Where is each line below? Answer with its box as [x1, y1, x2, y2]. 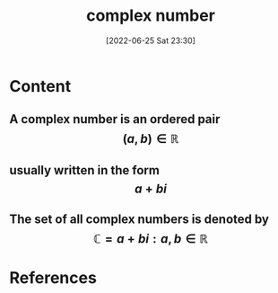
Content [9, 75, 72, 96]
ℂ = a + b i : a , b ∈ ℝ [93, 231, 208, 247]
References [9, 268, 97, 289]
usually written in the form [9, 163, 160, 178]
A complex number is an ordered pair [9, 111, 221, 127]
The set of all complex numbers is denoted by [9, 212, 270, 227]
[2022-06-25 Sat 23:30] [106, 35, 195, 46]
